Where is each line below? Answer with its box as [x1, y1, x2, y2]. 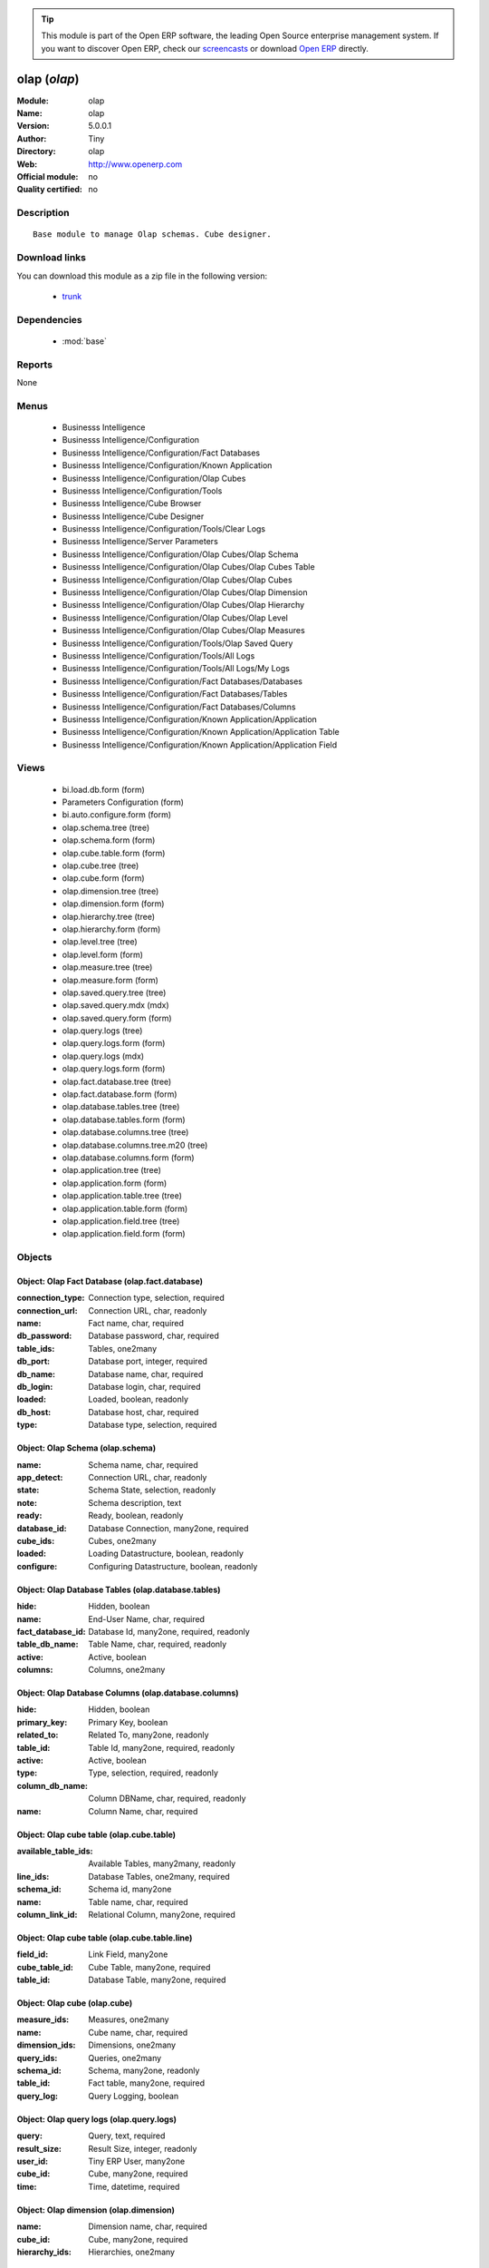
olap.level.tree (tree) [62, 936, 138, 947]
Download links [16, 251, 86, 264]
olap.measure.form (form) [62, 974, 158, 985]
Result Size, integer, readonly [88, 2143, 197, 2154]
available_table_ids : [16, 1845, 93, 1856]
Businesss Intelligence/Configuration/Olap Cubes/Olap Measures [62, 625, 305, 636]
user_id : [16, 2156, 49, 2166]
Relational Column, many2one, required [88, 1909, 235, 1920]
